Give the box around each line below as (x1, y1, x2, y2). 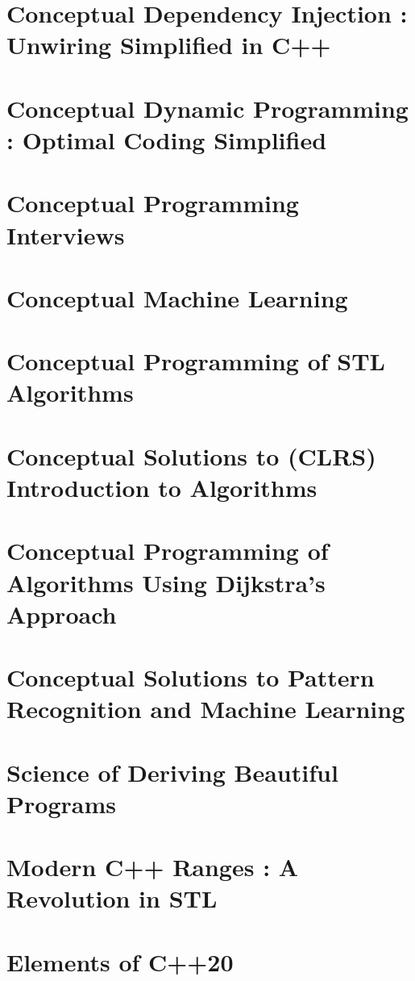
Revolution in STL (6, 882, 218, 915)
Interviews (6, 218, 125, 251)
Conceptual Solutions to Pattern (6, 661, 375, 694)
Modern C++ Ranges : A (6, 850, 299, 883)
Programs (6, 787, 116, 820)
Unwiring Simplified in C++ (6, 28, 331, 61)
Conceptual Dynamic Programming (6, 91, 409, 124)
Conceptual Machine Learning (6, 281, 348, 314)
